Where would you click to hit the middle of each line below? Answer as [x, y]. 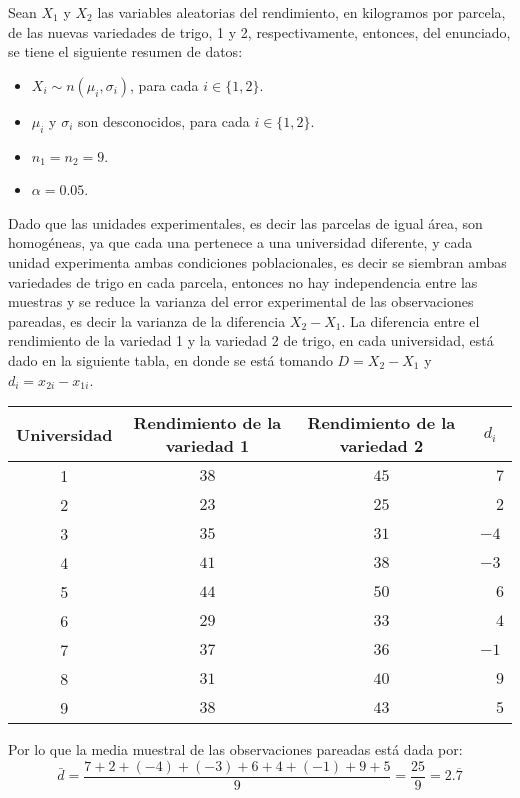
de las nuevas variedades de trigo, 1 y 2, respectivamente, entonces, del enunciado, [259, 31]
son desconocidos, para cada [163, 120]
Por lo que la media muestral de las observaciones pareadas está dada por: [235, 749]
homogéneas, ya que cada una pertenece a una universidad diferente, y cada [240, 242]
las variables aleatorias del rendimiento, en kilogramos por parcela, [301, 12]
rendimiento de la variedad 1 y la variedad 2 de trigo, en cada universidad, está [251, 340]
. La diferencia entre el [410, 320]
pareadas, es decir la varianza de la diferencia [147, 320]
